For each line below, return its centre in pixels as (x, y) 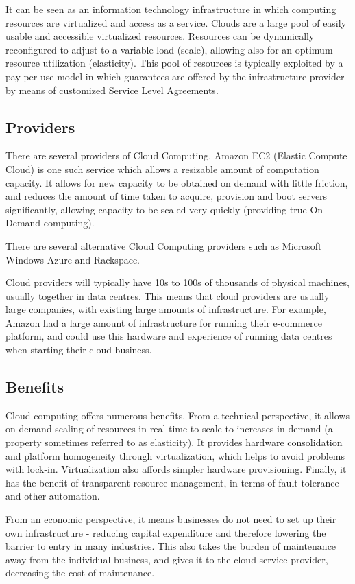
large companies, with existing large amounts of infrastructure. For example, (166, 309)
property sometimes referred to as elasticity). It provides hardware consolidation (174, 442)
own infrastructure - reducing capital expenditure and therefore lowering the (166, 532)
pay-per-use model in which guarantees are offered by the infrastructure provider (175, 76)
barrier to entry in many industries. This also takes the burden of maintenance (171, 546)
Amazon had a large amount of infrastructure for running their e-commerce (164, 322)
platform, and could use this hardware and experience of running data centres (169, 336)
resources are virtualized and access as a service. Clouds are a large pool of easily (176, 22)
